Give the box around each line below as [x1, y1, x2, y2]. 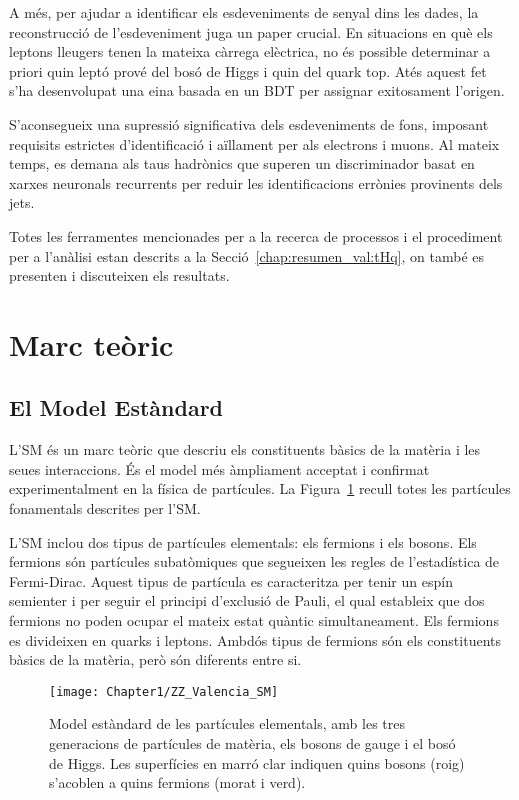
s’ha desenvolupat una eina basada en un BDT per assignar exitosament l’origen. [9, 80, 505, 101]
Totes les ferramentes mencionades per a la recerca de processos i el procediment [9, 225, 503, 246]
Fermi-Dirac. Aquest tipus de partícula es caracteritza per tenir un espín [9, 570, 453, 591]
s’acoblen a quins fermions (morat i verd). [49, 772, 306, 793]
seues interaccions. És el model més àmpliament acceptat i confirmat [9, 458, 430, 479]
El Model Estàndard [9, 392, 224, 423]
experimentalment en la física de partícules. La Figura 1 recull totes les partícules [9, 478, 511, 499]
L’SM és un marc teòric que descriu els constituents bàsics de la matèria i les [9, 439, 481, 460]
